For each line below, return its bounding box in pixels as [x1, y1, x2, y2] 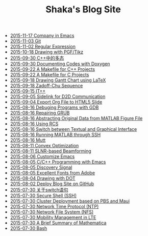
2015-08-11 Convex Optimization [10, 143, 79, 149]
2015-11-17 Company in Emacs [10, 32, 75, 39]
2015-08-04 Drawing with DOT [10, 175, 76, 182]
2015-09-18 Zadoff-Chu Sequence [10, 83, 83, 89]
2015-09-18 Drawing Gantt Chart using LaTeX [10, 77, 106, 83]
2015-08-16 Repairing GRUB [10, 110, 70, 116]
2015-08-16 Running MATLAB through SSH [10, 132, 101, 138]
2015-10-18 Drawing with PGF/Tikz [10, 49, 83, 55]
